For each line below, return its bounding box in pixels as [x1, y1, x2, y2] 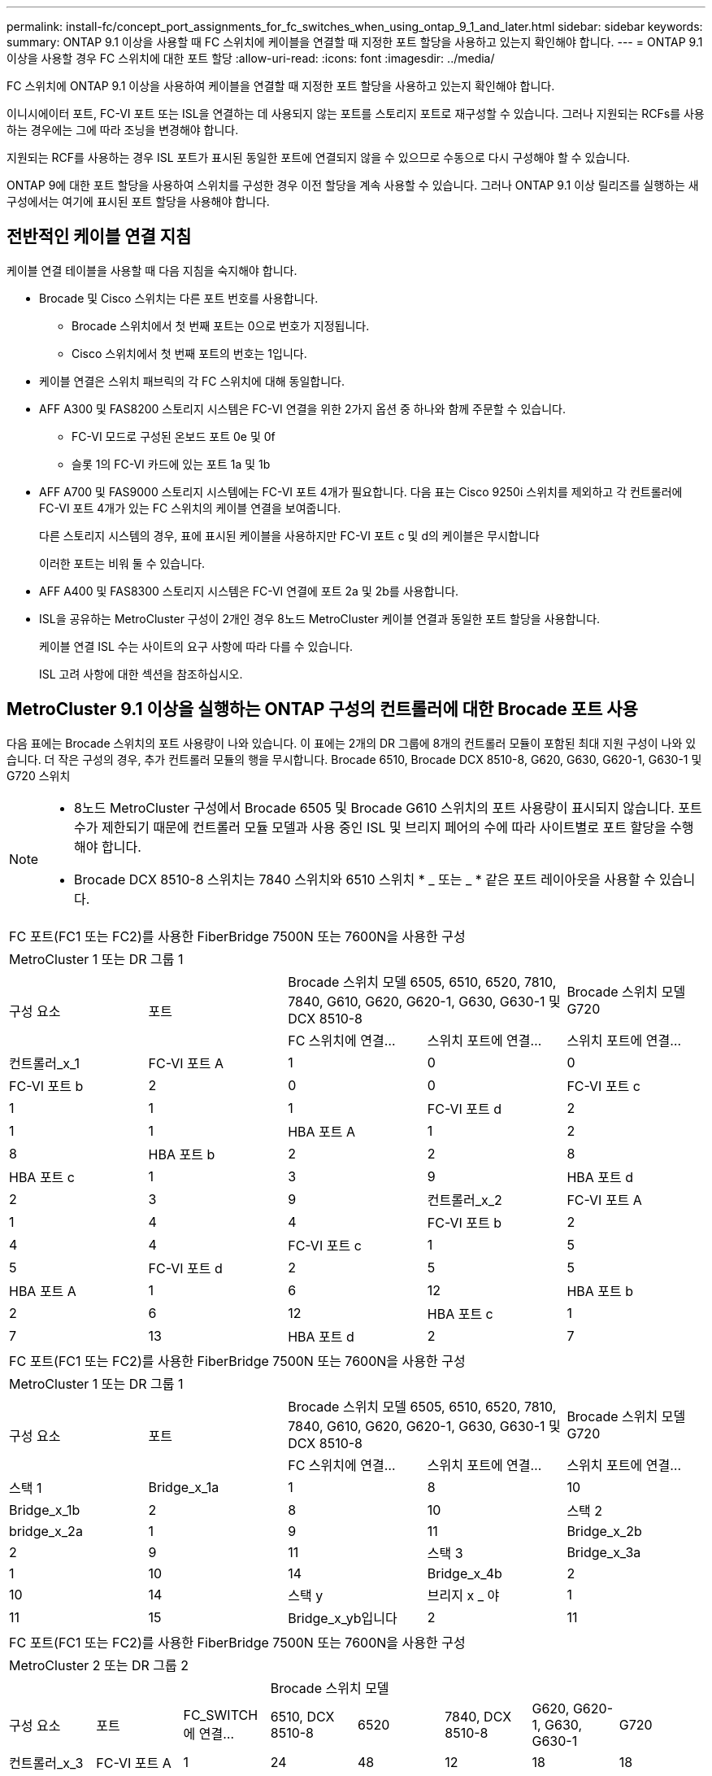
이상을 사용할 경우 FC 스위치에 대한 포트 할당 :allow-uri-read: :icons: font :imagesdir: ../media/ [7, 51, 495, 65]
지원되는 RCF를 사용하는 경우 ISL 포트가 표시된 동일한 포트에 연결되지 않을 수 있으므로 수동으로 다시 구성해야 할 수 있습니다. [7, 151, 631, 164]
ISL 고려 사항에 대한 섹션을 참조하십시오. [39, 666, 243, 681]
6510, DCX [270, 1708, 335, 1725]
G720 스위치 [7, 768, 71, 783]
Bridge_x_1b [9, 1501, 80, 1518]
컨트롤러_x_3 [9, 1754, 84, 1771]
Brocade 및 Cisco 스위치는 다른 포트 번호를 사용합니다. [39, 290, 319, 305]
